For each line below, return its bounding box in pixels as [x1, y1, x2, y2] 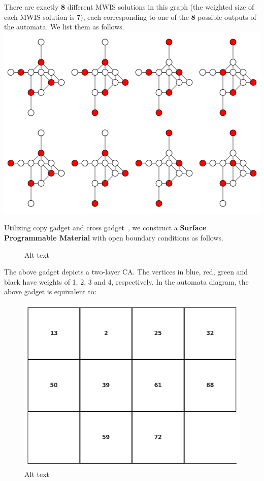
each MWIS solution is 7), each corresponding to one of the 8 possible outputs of [4, 11, 256, 22]
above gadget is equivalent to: [4, 286, 96, 297]
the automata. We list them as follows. [4, 21, 124, 32]
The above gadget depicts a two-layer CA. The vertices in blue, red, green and [4, 266, 248, 277]
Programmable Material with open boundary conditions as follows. [4, 232, 223, 243]
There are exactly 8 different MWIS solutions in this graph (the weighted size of [4, 2, 254, 12]
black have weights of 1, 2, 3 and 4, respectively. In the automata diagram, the [4, 276, 249, 287]
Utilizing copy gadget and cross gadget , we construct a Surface [4, 222, 207, 233]
